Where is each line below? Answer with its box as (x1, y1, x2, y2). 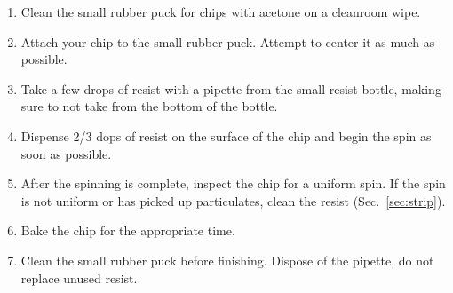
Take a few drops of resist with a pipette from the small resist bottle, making (20, 79, 441, 98)
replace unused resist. (20, 268, 138, 287)
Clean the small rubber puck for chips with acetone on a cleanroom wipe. (20, 3, 421, 20)
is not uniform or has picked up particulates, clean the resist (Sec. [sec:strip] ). (20, 191, 446, 210)
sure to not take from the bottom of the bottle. (20, 97, 278, 115)
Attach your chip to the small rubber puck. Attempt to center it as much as (20, 32, 435, 51)
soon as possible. (20, 144, 112, 162)
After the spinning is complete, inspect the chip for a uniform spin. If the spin (20, 174, 446, 193)
